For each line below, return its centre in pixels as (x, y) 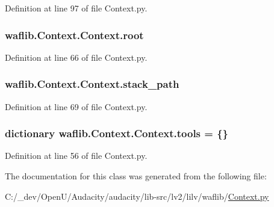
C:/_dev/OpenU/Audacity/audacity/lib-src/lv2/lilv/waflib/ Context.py (137, 196)
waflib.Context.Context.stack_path (92, 84)
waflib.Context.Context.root (74, 35)
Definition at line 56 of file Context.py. (76, 156)
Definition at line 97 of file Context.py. (76, 8)
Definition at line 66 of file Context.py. (76, 57)
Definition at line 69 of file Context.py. (76, 106)
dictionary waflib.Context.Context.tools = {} (117, 133)
